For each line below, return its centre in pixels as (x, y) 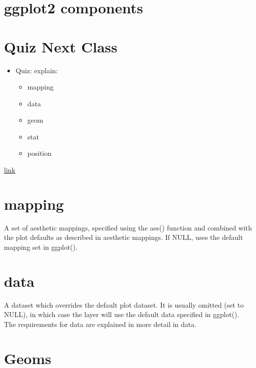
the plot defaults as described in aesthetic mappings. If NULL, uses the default (124, 237)
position (40, 153)
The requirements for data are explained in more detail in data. (100, 324)
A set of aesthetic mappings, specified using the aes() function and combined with (128, 227)
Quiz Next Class (61, 46)
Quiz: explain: (37, 70)
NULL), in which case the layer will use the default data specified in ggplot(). (122, 314)
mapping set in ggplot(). (41, 247)
